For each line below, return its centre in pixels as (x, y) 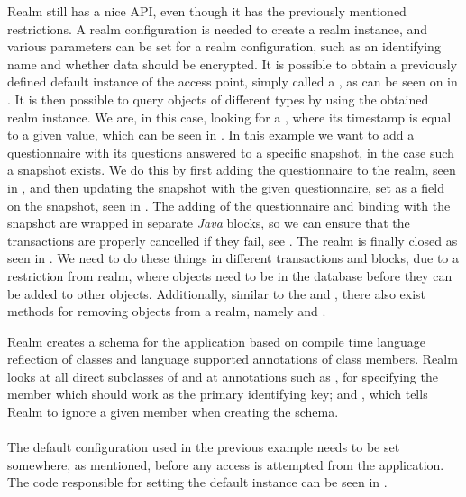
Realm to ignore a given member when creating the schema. (173, 412)
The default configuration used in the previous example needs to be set (204, 447)
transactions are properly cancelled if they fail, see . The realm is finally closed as (233, 240)
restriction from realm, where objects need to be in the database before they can (230, 275)
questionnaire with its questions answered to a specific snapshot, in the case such (231, 152)
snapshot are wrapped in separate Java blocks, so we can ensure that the (209, 223)
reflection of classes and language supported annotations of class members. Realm (233, 359)
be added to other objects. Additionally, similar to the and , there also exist (217, 293)
